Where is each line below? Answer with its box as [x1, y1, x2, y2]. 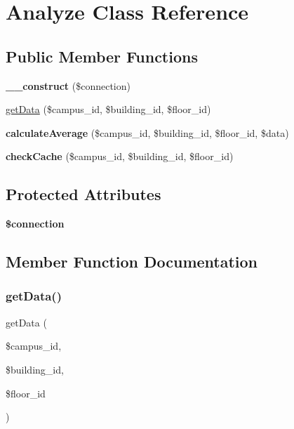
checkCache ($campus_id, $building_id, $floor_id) [6, 149, 234, 164]
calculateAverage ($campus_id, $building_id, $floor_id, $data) [6, 125, 289, 140]
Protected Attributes [6, 183, 161, 205]
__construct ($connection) [6, 78, 131, 93]
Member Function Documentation [6, 251, 258, 272]
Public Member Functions [6, 45, 198, 67]
